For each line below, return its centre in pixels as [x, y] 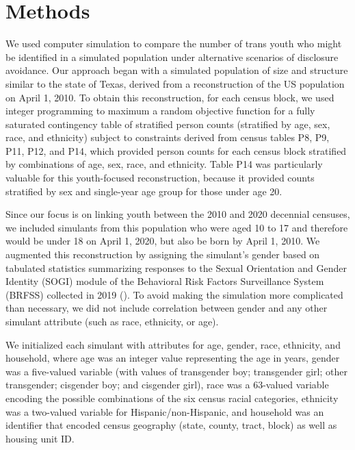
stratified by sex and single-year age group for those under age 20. [144, 191]
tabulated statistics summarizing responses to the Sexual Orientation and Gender [176, 267]
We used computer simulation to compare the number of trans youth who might [174, 43]
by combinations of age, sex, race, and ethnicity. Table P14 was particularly [164, 164]
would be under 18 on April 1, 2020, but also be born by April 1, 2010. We [163, 241]
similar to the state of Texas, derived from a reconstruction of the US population [175, 83]
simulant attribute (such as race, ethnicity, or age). [112, 321]
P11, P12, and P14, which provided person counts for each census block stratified [176, 150]
